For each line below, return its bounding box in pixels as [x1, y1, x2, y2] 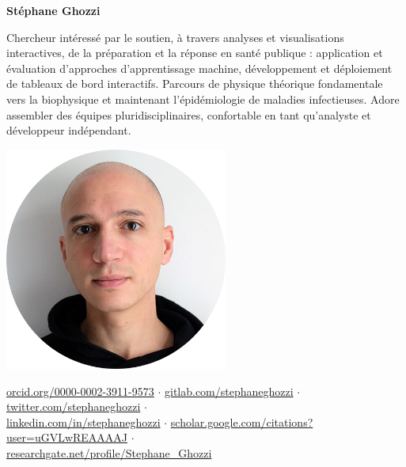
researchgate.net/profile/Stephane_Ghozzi [6, 444, 212, 461]
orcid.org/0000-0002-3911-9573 [6, 382, 154, 399]
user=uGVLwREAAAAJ [6, 429, 128, 446]
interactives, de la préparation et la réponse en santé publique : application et [6, 44, 383, 61]
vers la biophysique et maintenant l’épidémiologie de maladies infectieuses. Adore [6, 90, 400, 107]
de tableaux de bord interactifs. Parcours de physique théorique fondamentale [6, 75, 383, 92]
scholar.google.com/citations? [170, 413, 313, 430]
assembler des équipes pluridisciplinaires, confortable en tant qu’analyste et [6, 106, 371, 123]
